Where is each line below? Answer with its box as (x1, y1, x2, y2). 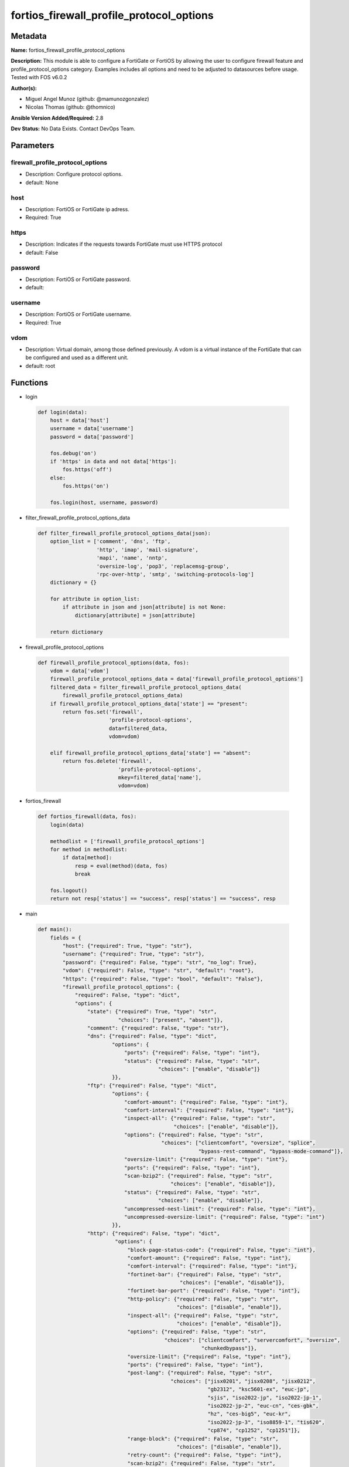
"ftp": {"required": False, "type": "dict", (87, 1082, 217, 1089)
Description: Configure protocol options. (25, 171, 123, 178)
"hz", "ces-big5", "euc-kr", (207, 1411, 291, 1417)
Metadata (11, 31, 47, 41)
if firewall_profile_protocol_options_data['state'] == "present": (50, 700, 248, 707)
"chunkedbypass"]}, (201, 1345, 258, 1352)
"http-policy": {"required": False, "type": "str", (127, 1296, 279, 1302)
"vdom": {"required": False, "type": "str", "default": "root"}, (62, 967, 254, 974)
